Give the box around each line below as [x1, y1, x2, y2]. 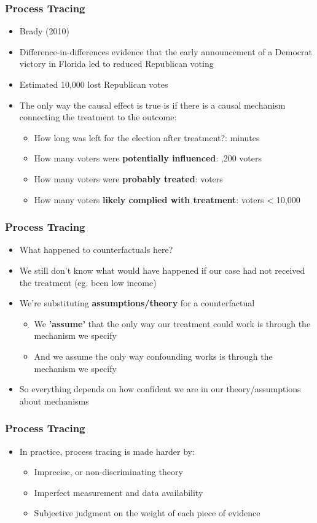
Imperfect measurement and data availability [34, 486, 203, 498]
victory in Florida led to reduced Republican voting [19, 57, 214, 70]
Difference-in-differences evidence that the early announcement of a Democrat [19, 45, 312, 58]
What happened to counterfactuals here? [19, 243, 173, 256]
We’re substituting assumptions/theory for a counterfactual [19, 296, 255, 309]
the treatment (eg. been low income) [19, 276, 157, 289]
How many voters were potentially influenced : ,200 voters [34, 152, 262, 165]
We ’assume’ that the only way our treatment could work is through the [34, 317, 311, 330]
